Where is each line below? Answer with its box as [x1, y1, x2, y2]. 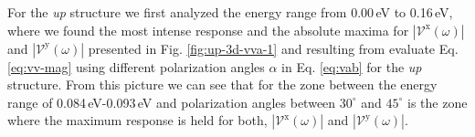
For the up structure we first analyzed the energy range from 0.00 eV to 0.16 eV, [7, 3, 453, 21]
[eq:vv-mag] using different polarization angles [7, 57, 265, 76]
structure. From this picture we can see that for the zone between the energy [7, 75, 438, 94]
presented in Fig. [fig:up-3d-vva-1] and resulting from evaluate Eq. [88, 38, 459, 58]
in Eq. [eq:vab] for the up [281, 57, 422, 76]
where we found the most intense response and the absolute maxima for [7, 20, 409, 39]
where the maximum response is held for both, [7, 111, 268, 130]
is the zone [406, 92, 468, 111]
